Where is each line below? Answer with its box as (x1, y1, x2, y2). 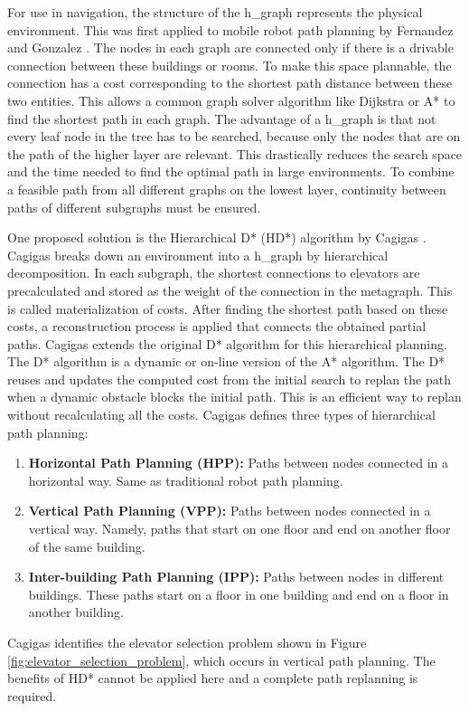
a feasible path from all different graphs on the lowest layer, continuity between (7, 179, 446, 198)
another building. (28, 602, 124, 621)
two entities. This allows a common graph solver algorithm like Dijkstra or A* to (7, 90, 455, 109)
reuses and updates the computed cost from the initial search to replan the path (7, 369, 451, 388)
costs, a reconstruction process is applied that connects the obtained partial (7, 317, 427, 336)
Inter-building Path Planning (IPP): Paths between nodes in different (28, 567, 445, 586)
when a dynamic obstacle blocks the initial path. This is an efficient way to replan (7, 387, 462, 406)
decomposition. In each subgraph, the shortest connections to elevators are (7, 263, 420, 282)
